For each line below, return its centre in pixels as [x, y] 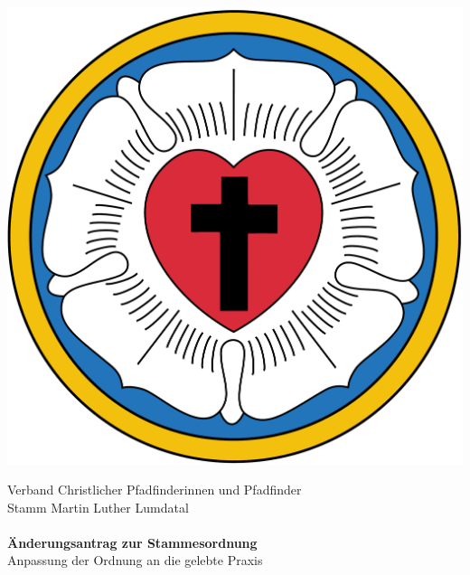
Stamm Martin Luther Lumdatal [98, 507]
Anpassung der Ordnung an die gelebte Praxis [135, 560]
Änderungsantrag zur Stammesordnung [132, 542]
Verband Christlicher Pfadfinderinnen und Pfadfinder [155, 490]
